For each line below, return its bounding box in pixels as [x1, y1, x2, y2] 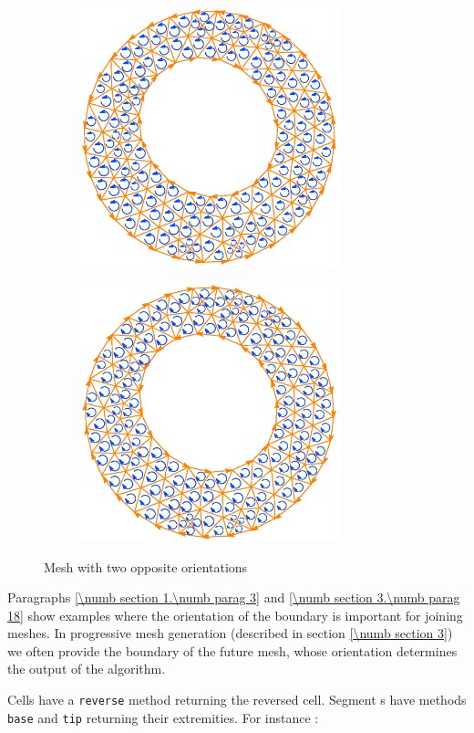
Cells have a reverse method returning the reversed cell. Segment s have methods [7, 690, 467, 709]
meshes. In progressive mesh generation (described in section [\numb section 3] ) [7, 623, 453, 643]
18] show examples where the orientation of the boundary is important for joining [7, 605, 463, 624]
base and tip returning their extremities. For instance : [7, 707, 319, 727]
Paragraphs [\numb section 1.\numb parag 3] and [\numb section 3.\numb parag [7, 588, 460, 607]
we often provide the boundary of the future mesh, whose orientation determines [7, 641, 458, 660]
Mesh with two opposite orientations [44, 557, 248, 576]
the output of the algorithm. [7, 659, 166, 678]
